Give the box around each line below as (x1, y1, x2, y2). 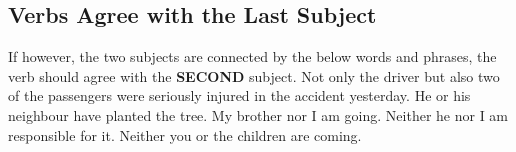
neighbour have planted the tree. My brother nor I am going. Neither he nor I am (8, 104, 509, 125)
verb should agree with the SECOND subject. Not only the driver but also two (8, 65, 500, 86)
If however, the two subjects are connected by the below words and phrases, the (8, 46, 497, 67)
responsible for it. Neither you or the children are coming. (8, 124, 362, 145)
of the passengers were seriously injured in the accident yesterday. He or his (8, 85, 471, 106)
